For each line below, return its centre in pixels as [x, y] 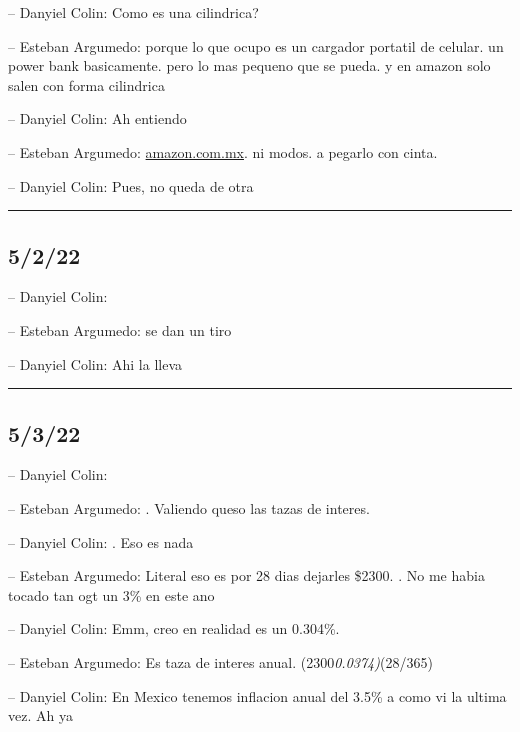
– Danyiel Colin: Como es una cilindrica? [133, 12]
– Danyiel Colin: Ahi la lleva [95, 363]
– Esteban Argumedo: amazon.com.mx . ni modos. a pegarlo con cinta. [223, 151]
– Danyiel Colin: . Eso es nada [101, 541]
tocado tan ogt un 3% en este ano [111, 594]
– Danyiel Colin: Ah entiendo [97, 118]
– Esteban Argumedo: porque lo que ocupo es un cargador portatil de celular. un [256, 45]
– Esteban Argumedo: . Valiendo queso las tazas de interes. [189, 507]
